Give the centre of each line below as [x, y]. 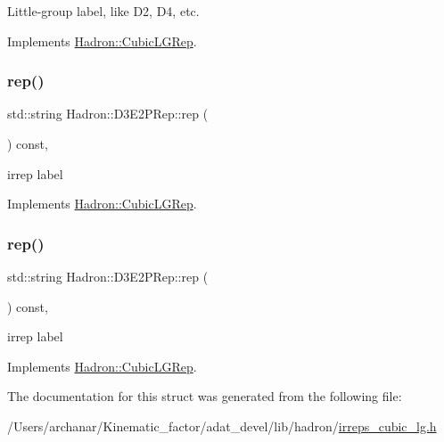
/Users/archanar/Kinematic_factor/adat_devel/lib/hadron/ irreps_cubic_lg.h [222, 426]
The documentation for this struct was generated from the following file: [205, 396]
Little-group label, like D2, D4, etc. [103, 11]
